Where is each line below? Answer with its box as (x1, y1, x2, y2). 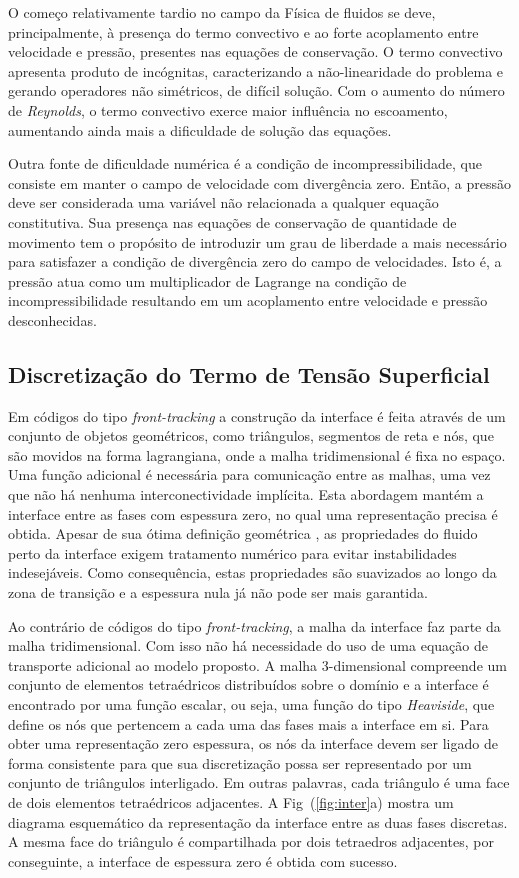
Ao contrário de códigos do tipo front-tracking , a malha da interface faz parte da (8, 615, 501, 636)
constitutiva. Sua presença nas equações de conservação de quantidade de (8, 211, 457, 232)
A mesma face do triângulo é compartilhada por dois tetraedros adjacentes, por (8, 831, 494, 852)
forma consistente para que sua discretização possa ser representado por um (8, 752, 472, 773)
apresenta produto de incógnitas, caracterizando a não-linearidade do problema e (8, 60, 504, 81)
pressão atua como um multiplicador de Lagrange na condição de (8, 270, 407, 291)
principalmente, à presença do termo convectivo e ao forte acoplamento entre (8, 21, 479, 42)
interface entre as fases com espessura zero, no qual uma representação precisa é (8, 503, 498, 524)
